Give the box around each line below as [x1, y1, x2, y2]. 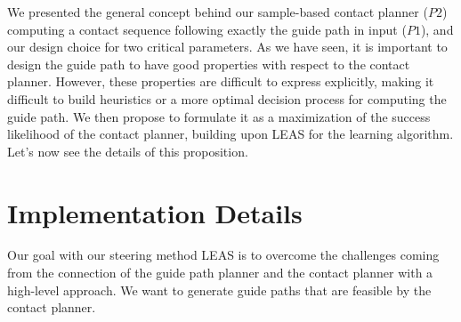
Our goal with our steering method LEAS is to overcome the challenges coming [7, 246, 440, 264]
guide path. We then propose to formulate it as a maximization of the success [7, 107, 431, 125]
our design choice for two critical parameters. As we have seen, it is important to [7, 37, 448, 56]
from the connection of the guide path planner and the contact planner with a [7, 263, 433, 282]
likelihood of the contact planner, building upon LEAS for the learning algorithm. [7, 125, 454, 143]
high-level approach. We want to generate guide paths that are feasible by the [7, 280, 432, 299]
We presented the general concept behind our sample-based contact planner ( [7, 3, 428, 20]
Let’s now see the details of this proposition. [7, 141, 248, 160]
